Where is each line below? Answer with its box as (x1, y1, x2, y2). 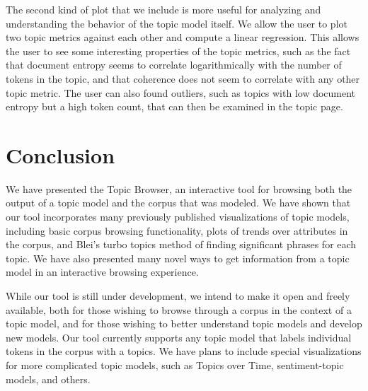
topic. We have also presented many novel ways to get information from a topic (6, 250, 350, 265)
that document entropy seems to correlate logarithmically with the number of (6, 57, 342, 72)
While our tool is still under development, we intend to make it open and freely (6, 288, 350, 303)
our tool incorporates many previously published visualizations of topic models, (6, 209, 350, 224)
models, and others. (6, 371, 91, 386)
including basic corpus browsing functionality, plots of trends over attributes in (6, 223, 348, 238)
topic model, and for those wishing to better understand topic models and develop (6, 316, 362, 331)
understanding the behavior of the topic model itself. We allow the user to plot (6, 16, 347, 30)
